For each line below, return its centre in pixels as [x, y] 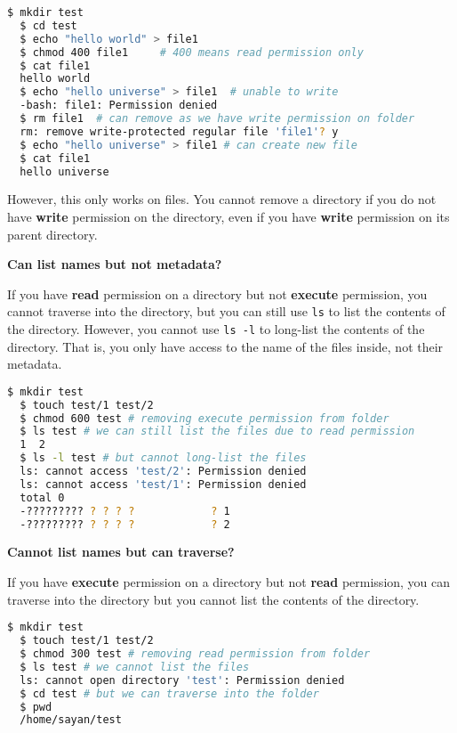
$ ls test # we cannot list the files [135, 667]
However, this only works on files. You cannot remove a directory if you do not [222, 199]
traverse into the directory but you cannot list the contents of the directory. [213, 599]
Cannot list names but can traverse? [121, 552]
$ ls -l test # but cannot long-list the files [163, 458]
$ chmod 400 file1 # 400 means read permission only [192, 52]
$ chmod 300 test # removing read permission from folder [195, 654]
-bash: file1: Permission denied [119, 106]
